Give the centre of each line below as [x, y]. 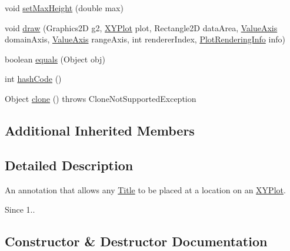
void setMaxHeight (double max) [64, 8]
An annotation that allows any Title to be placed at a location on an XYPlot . [145, 189]
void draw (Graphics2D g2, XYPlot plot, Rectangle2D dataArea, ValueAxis [141, 27]
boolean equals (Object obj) [55, 59]
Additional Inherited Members [100, 130]
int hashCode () [33, 79]
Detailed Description [69, 165]
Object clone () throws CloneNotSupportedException [101, 98]
